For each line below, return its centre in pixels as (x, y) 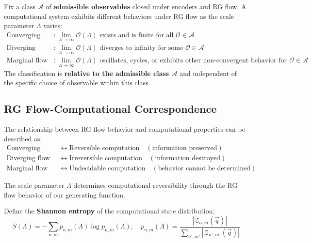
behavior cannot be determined (204, 169)
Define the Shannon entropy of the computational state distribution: (109, 211)
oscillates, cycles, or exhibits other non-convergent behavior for (193, 61)
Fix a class (20, 6)
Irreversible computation (106, 159)
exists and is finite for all (137, 35)
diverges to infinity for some (141, 48)
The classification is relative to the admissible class (87, 73)
